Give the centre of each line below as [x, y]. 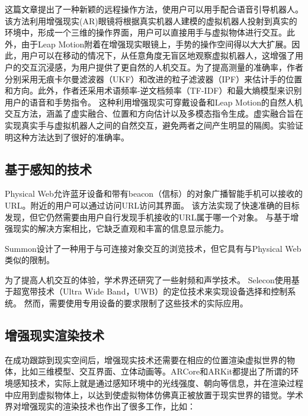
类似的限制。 [30, 260]
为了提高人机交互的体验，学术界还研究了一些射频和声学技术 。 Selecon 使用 [148, 279]
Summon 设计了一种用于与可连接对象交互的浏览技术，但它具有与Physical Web [153, 248]
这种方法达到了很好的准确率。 [71, 137]
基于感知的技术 [48, 169]
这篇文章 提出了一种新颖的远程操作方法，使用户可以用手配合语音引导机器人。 [154, 9]
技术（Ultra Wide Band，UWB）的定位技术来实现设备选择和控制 [163, 291]
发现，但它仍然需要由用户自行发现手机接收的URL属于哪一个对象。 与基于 [148, 217]
